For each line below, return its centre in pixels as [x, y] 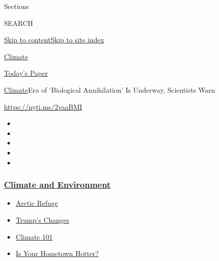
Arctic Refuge [37, 203]
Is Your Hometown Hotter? [57, 253]
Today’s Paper [26, 73]
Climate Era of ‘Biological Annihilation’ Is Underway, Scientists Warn [109, 89]
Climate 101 [34, 236]
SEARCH [19, 23]
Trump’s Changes [42, 219]
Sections [16, 6]
